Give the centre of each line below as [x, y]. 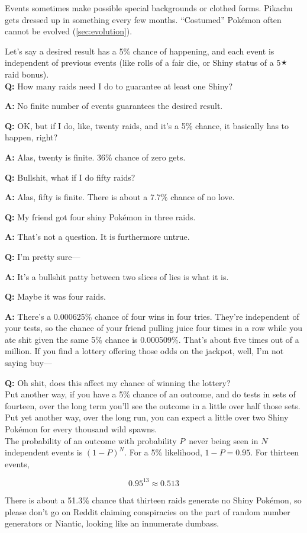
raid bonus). [27, 74]
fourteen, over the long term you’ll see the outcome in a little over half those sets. [153, 405]
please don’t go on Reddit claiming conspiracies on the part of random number [148, 511]
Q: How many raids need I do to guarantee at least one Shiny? [119, 86]
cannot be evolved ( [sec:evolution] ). [69, 31]
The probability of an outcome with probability [91, 440]
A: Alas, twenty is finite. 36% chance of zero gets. [95, 157]
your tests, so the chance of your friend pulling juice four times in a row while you [153, 328]
